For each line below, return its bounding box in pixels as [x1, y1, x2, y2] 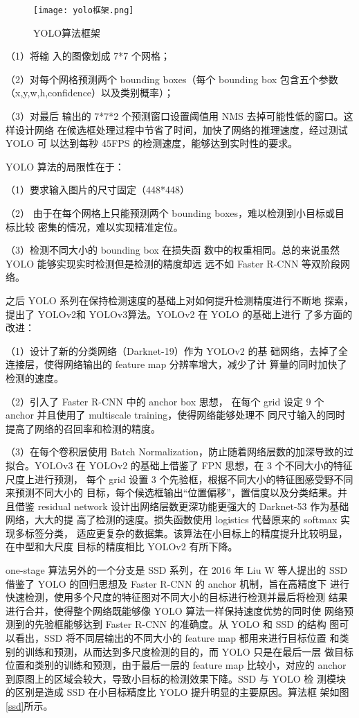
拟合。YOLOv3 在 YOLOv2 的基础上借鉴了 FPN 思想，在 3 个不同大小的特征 [6, 457, 353, 472]
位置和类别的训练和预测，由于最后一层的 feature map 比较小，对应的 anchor [6, 658, 347, 672]
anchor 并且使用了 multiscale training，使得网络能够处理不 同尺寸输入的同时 [6, 408, 345, 422]
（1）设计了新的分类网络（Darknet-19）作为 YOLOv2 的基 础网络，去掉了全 [6, 343, 349, 358]
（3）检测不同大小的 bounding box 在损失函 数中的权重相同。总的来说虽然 [6, 243, 340, 257]
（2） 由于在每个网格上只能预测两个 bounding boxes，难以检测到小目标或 [6, 206, 335, 220]
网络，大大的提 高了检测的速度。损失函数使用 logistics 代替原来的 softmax [6, 512, 338, 527]
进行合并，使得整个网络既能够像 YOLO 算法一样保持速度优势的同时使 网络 [6, 603, 344, 618]
